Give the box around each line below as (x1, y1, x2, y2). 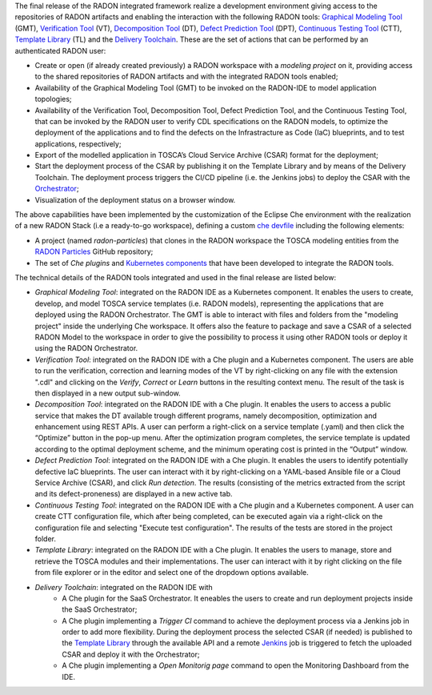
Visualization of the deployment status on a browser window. (34, 195, 236, 204)
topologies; (34, 94, 72, 104)
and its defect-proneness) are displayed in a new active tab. (34, 489, 233, 499)
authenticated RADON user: (14, 46, 106, 55)
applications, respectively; (34, 139, 122, 148)
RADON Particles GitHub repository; (34, 247, 154, 256)
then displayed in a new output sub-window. (34, 388, 182, 398)
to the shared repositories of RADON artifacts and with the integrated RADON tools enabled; (34, 72, 338, 82)
